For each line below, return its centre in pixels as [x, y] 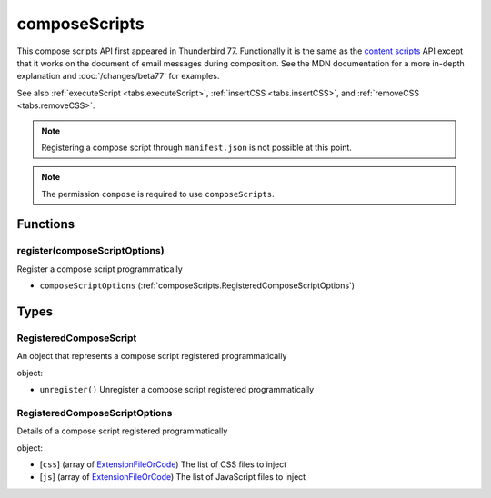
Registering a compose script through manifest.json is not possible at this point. [196, 147]
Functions [46, 224]
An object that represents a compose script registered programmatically [152, 356]
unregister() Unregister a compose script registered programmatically [177, 390]
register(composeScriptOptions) [90, 251]
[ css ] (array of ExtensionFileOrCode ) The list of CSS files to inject [163, 464]
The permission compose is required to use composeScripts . [158, 194]
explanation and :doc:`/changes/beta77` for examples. [118, 76]
